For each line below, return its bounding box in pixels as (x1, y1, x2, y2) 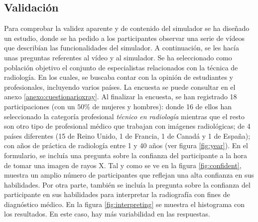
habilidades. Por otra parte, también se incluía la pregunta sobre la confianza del (4, 179, 251, 190)
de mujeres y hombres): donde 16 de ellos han (92, 101, 232, 111)
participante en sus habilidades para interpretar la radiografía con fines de (4, 189, 230, 200)
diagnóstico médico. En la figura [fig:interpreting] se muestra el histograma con (4, 199, 245, 209)
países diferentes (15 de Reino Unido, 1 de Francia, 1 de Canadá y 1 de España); (4, 130, 251, 141)
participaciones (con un (4, 101, 75, 111)
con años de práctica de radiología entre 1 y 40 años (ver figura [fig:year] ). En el (4, 140, 248, 151)
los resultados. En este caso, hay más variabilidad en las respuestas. (4, 209, 210, 219)
